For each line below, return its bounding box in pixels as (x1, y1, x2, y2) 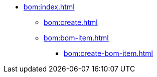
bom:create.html (44, 18, 98, 26)
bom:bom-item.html (44, 33, 109, 42)
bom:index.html (24, 2, 75, 11)
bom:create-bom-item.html (64, 49, 153, 57)
